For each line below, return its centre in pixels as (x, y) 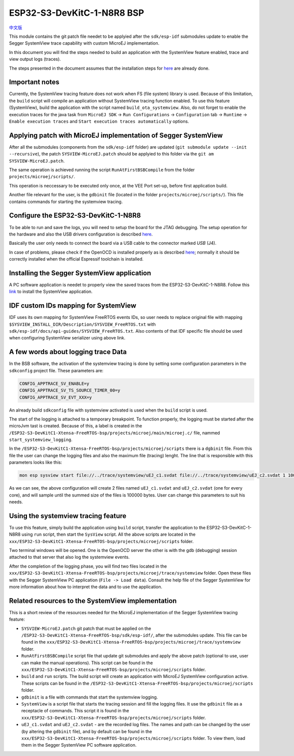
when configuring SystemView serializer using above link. (67, 338)
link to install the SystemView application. (51, 291)
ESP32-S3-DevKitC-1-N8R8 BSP (77, 13)
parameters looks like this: (36, 462)
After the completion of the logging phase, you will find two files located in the (88, 566)
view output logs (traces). (35, 59)
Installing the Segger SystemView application (80, 273)
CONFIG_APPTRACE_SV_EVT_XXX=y (56, 397)
